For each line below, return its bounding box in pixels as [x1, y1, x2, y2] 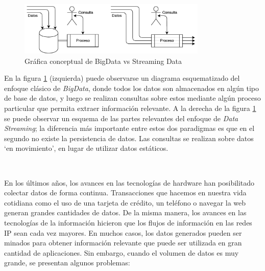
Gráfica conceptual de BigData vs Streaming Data [25, 55, 182, 66]
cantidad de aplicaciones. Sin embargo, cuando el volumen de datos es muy [4, 247, 239, 258]
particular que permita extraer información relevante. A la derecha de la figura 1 [4, 103, 256, 114]
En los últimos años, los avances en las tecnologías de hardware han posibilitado [4, 177, 255, 188]
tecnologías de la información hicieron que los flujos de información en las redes [4, 217, 252, 228]
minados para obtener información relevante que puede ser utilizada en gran [4, 237, 242, 248]
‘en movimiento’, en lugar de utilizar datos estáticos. [4, 143, 168, 153]
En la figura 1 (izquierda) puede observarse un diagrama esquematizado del [4, 73, 240, 83]
